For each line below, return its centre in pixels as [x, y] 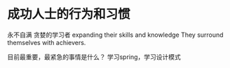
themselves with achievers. [47, 42]
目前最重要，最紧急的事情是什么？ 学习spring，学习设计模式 [94, 57]
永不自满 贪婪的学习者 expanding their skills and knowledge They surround [115, 35]
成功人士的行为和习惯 [69, 14]
